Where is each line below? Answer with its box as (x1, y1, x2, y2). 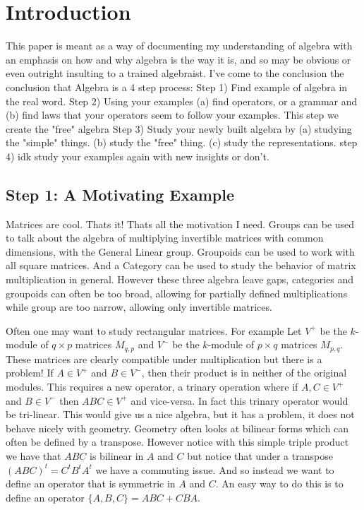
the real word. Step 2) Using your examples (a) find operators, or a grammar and (6, 93, 358, 108)
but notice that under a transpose (187, 449, 333, 463)
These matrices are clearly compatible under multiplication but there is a (6, 351, 322, 366)
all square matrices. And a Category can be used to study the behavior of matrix (6, 258, 356, 273)
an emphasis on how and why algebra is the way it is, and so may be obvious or (6, 52, 351, 66)
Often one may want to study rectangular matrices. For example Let (6, 323, 302, 338)
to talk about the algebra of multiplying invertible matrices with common (6, 230, 324, 245)
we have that (6, 449, 61, 463)
